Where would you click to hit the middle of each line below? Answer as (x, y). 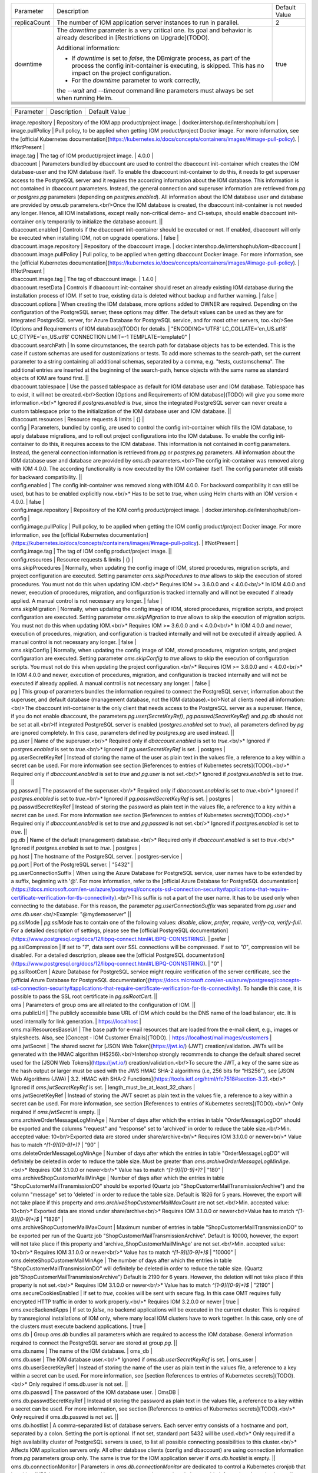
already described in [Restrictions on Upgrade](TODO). (133, 37)
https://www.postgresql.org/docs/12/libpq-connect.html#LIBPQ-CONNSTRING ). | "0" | (118, 963)
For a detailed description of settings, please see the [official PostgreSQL (100, 930)
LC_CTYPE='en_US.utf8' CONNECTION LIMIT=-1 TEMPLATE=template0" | (101, 337)
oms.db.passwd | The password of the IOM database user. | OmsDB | (95, 1392)
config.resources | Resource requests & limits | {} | (72, 559)
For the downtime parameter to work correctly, (136, 80)
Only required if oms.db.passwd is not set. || (65, 1417)
